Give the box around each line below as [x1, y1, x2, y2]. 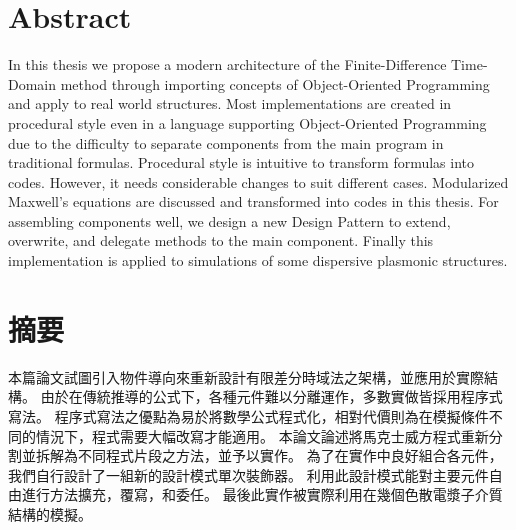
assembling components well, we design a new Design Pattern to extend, [8, 210, 451, 231]
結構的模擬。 [8, 503, 92, 524]
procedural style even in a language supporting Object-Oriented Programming [8, 112, 487, 133]
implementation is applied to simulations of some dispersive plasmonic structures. [8, 250, 508, 271]
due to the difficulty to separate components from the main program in [8, 132, 444, 153]
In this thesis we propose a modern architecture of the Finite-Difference [8, 54, 447, 75]
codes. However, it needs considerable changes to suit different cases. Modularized [8, 171, 509, 192]
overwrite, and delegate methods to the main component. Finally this [8, 230, 434, 251]
